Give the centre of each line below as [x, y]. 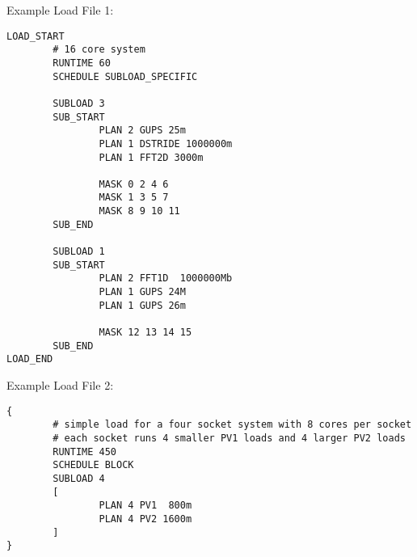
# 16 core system [99, 50]
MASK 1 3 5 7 [134, 198]
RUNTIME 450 [85, 452]
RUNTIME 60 [82, 63]
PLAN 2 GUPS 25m [142, 131]
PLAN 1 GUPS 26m [142, 305]
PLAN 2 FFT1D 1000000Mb [166, 278]
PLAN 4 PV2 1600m [145, 519]
